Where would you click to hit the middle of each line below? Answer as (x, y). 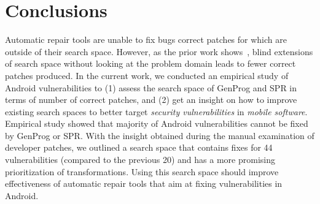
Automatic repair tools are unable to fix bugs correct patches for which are (146, 40)
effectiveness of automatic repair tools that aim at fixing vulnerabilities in (144, 183)
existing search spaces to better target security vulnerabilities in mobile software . (156, 111)
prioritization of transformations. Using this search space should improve (142, 171)
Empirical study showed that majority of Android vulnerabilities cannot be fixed (157, 123)
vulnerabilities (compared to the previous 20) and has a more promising (140, 160)
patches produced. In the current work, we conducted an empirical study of (147, 75)
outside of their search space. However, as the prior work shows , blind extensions (159, 51)
